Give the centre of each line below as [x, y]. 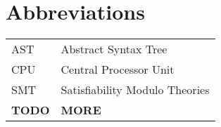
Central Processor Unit [118, 69]
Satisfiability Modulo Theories [135, 90]
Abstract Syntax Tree [114, 49]
